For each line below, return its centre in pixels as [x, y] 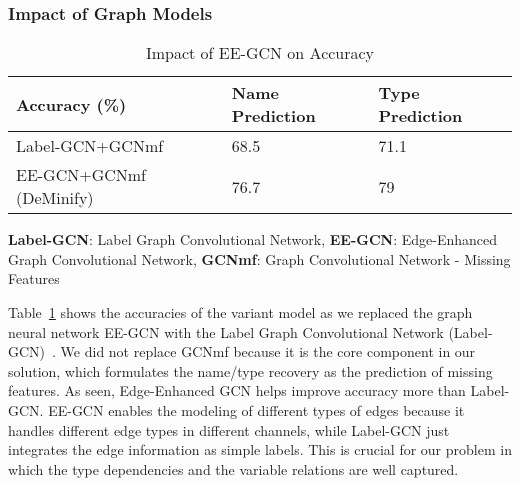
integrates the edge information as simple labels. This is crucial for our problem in [260, 449]
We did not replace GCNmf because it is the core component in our [268, 351]
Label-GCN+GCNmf [90, 146]
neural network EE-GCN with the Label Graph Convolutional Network [226, 331]
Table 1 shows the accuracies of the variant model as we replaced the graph [240, 312]
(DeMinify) [55, 198]
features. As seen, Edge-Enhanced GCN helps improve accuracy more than [237, 390]
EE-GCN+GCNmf [81, 175]
